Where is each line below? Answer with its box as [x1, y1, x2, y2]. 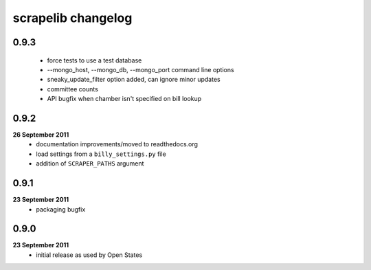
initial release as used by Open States [36, 251, 143, 259]
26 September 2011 [12, 131, 69, 139]
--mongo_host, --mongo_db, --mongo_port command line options [47, 65, 234, 74]
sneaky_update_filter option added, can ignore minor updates [47, 76, 221, 84]
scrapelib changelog [12, 10, 133, 25]
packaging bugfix [36, 205, 86, 213]
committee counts [47, 85, 99, 93]
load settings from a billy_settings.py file [36, 150, 166, 158]
